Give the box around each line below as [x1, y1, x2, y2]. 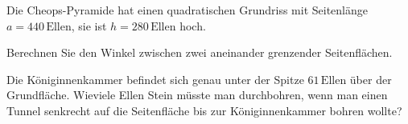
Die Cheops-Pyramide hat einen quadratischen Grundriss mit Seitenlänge [6, 2, 368, 18]
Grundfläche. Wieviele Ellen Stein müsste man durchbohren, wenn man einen [6, 86, 388, 103]
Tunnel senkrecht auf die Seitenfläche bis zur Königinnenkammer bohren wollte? [6, 102, 402, 118]
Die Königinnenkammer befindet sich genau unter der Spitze [6, 70, 304, 87]
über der [349, 70, 392, 87]
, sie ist [71, 17, 107, 34]
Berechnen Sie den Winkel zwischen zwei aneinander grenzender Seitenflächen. [6, 44, 393, 61]
